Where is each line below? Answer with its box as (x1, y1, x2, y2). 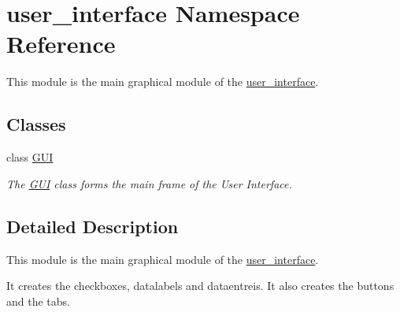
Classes (6, 112, 66, 136)
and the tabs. (6, 292, 70, 309)
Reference (6, 28, 116, 60)
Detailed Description (6, 214, 179, 238)
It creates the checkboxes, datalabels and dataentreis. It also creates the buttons (6, 277, 394, 294)
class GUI (6, 149, 54, 165)
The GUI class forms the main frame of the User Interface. (6, 175, 292, 191)
